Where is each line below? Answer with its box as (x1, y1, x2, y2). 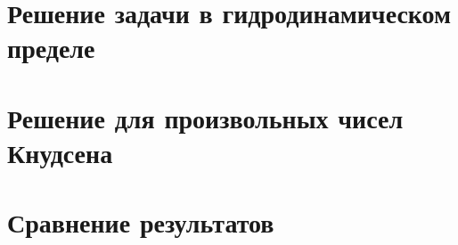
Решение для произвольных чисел (7, 99, 404, 135)
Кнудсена (7, 134, 113, 170)
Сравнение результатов (7, 204, 274, 241)
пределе (7, 29, 95, 66)
